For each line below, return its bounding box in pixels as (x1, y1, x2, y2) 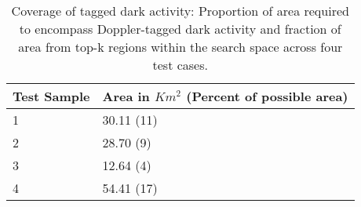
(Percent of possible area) (186, 87, 348, 105)
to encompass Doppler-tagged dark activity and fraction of (19, 20, 341, 38)
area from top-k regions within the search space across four (18, 38, 343, 56)
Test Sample (13, 87, 90, 105)
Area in (102, 87, 150, 105)
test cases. (152, 56, 208, 74)
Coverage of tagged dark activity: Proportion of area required (11, 2, 349, 20)
